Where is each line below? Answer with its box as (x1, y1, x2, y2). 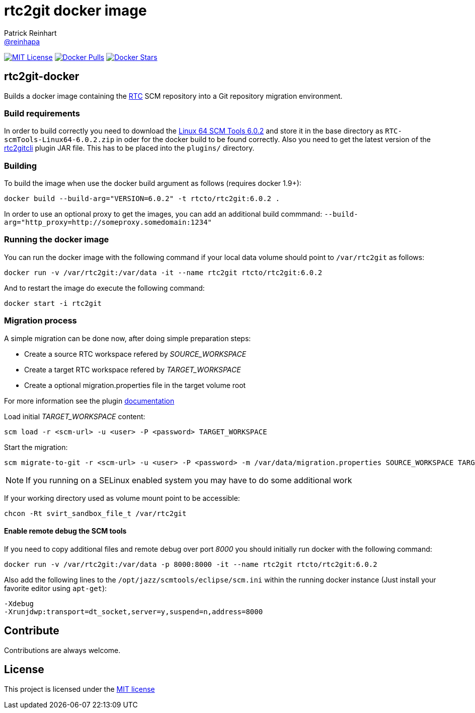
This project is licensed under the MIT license (4, 684, 155, 693)
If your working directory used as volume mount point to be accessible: (4, 493, 240, 502)
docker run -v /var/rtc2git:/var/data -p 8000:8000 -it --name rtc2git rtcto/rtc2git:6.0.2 (4, 560, 377, 568)
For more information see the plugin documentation (4, 396, 175, 405)
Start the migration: (4, 442, 68, 451)
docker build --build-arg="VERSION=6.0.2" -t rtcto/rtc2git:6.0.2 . (4, 195, 280, 203)
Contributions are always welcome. (4, 645, 121, 655)
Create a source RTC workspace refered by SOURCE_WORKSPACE (24, 349, 247, 358)
